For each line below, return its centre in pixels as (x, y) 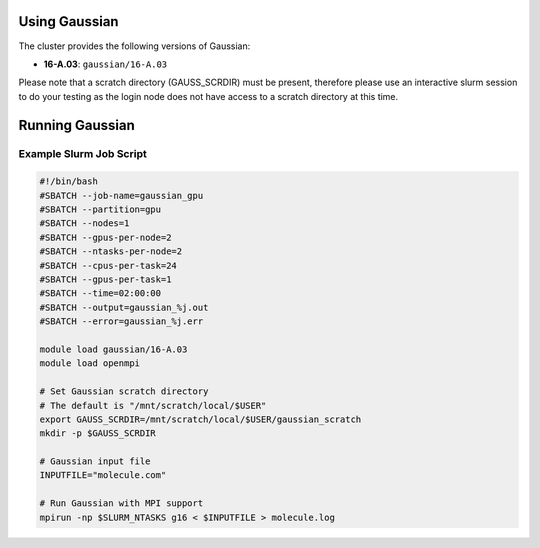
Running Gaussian (76, 125)
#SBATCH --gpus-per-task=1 (105, 279)
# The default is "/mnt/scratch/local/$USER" (153, 405)
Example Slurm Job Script (82, 154)
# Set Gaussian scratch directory (124, 391)
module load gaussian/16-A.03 (113, 349)
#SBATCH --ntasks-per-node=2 (111, 251)
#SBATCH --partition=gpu (100, 209)
